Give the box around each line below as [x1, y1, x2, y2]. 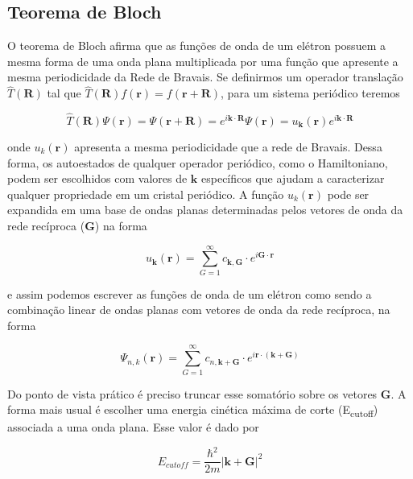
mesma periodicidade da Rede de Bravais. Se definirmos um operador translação [7, 68, 403, 85]
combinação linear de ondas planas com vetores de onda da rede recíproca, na [7, 301, 390, 318]
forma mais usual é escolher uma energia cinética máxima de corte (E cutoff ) [7, 401, 378, 419]
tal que [47, 85, 81, 101]
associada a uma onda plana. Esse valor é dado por [7, 419, 259, 436]
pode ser [327, 185, 370, 202]
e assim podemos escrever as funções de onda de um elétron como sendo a [7, 285, 372, 302]
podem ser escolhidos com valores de [7, 170, 188, 187]
